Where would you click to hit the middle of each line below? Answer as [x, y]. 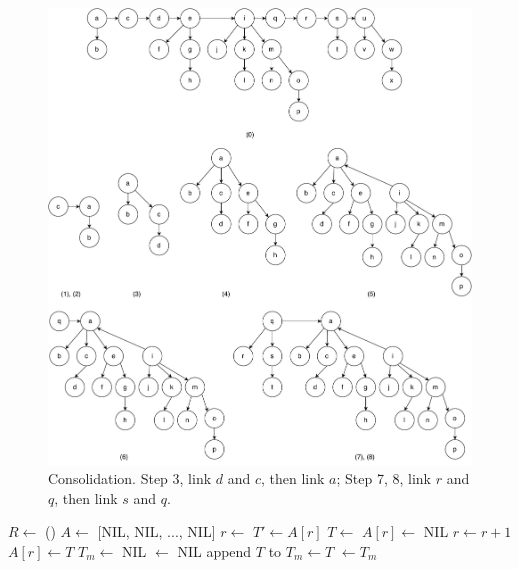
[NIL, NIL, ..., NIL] [156, 531]
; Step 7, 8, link [383, 478]
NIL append [214, 550]
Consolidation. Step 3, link [130, 478]
